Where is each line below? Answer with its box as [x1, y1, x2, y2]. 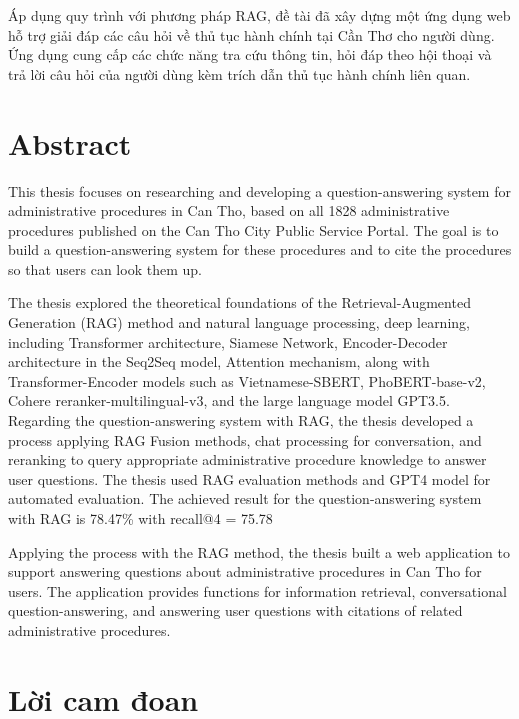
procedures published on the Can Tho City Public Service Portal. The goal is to [8, 219, 499, 240]
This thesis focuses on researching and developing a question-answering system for [8, 180, 511, 201]
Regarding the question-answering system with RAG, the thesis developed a [8, 410, 474, 431]
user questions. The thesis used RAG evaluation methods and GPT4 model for [8, 468, 491, 489]
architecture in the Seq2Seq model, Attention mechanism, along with [8, 351, 430, 372]
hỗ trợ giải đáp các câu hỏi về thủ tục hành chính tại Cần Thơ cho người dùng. [8, 24, 495, 45]
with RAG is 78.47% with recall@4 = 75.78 [8, 508, 273, 528]
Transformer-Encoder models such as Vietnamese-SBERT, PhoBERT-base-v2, [8, 370, 486, 391]
